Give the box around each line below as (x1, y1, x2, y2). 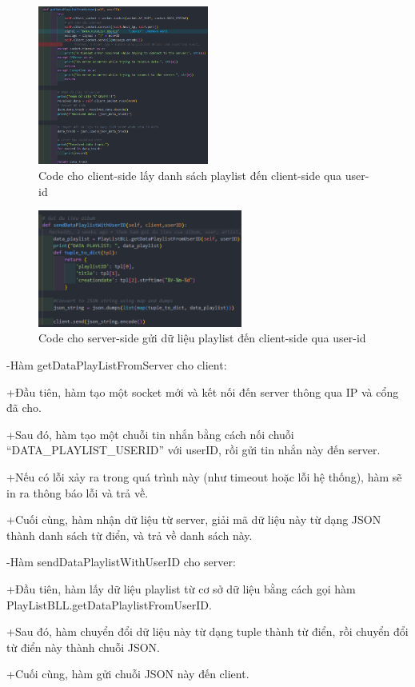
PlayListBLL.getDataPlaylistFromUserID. (6, 596, 212, 613)
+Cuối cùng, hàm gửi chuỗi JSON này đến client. (6, 665, 249, 682)
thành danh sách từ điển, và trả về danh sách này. (6, 526, 253, 543)
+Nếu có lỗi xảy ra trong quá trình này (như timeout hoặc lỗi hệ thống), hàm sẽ (6, 469, 402, 485)
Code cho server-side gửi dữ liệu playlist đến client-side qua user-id (38, 330, 366, 346)
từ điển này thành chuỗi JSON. (6, 638, 160, 655)
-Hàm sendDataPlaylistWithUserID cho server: (6, 553, 236, 570)
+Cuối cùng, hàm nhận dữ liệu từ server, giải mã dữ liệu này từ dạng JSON (6, 511, 381, 528)
